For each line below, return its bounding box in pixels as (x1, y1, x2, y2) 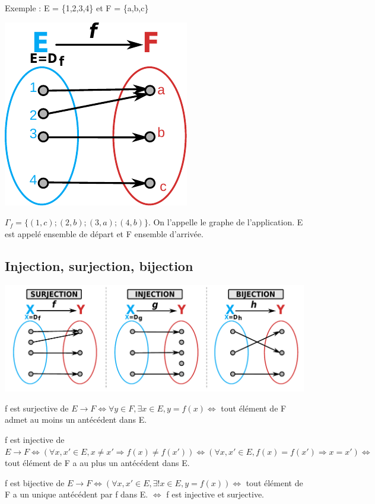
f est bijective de (5, 476, 65, 489)
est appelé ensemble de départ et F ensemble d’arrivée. (5, 227, 204, 240)
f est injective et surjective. (166, 488, 264, 500)
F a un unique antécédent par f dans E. (5, 488, 148, 500)
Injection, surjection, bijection (5, 256, 193, 275)
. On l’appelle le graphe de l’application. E (148, 216, 303, 228)
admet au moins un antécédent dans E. (5, 413, 147, 426)
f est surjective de (5, 401, 69, 414)
